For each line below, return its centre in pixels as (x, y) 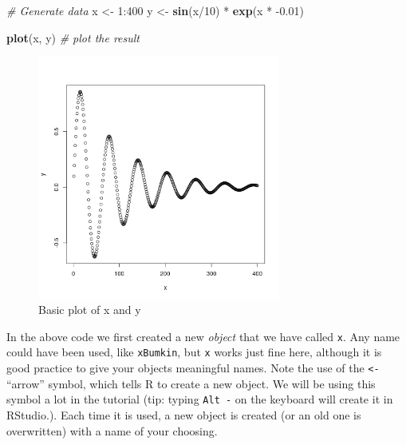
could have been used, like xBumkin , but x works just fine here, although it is (194, 352)
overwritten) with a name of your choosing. (112, 430)
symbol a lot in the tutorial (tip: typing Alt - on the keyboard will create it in (200, 399)
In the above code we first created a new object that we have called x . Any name (203, 336)
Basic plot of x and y (90, 310)
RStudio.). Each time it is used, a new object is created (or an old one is (184, 414)
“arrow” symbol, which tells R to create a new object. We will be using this (191, 383)
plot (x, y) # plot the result (73, 37)
